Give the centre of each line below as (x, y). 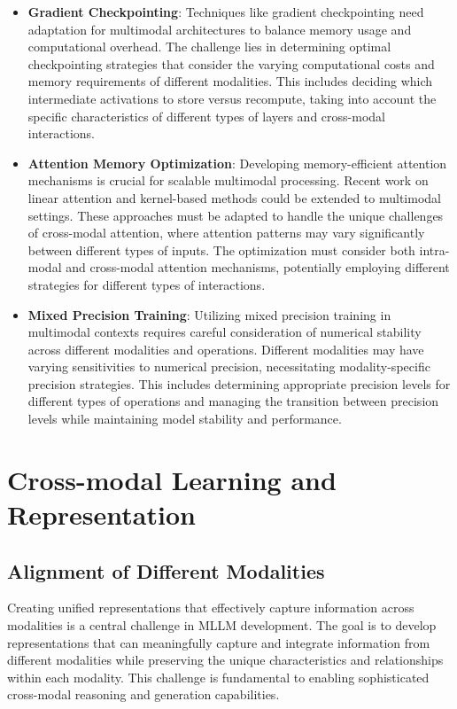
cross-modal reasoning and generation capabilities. (143, 694)
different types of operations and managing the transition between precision (233, 401)
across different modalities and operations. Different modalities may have (226, 349)
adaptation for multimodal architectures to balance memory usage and (220, 29)
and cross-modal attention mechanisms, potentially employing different (258, 267)
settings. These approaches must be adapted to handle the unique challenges (236, 215)
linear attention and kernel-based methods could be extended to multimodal (234, 197)
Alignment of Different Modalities (166, 570)
